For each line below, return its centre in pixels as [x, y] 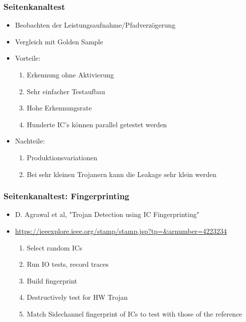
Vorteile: [28, 58]
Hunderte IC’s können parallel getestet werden [97, 124]
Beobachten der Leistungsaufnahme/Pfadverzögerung [95, 25]
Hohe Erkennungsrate [59, 108]
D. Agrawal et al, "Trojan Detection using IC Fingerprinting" [107, 214]
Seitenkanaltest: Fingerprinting [66, 196]
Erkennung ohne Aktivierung [70, 74]
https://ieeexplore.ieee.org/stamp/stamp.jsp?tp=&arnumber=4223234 [121, 231]
